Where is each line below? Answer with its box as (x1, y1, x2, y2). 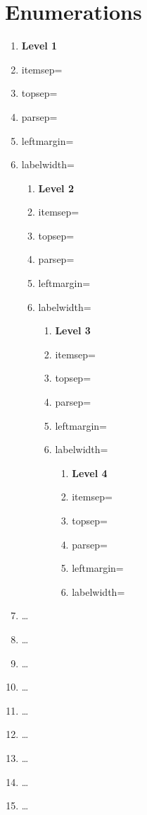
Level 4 (72, 465, 108, 480)
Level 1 (21, 38, 58, 53)
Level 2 (38, 180, 74, 195)
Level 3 (55, 323, 91, 338)
